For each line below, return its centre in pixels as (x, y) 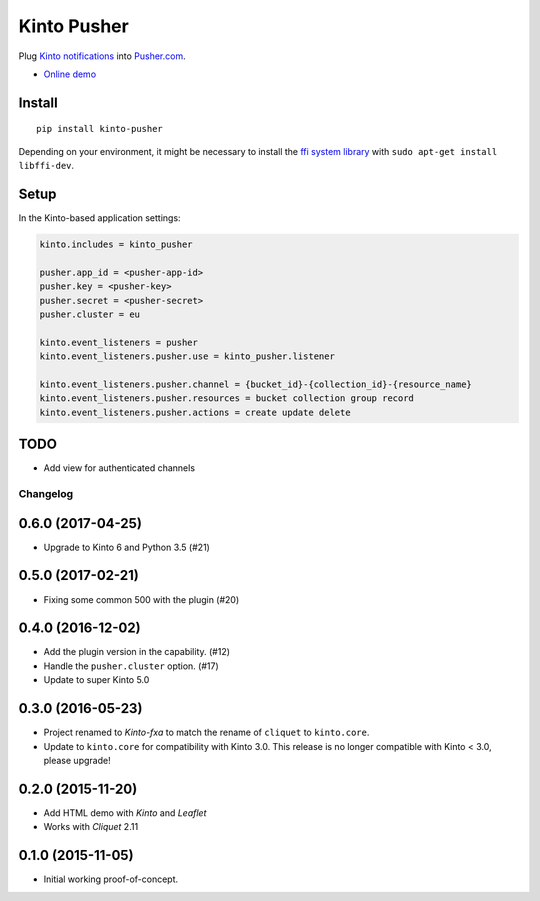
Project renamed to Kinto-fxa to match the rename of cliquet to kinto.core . (206, 732)
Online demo (70, 74)
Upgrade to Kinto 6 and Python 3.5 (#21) (126, 547)
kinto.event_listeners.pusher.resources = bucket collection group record (227, 398)
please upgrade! (77, 760)
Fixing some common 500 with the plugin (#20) (141, 599)
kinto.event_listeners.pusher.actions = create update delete (195, 412)
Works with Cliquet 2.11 (91, 827)
